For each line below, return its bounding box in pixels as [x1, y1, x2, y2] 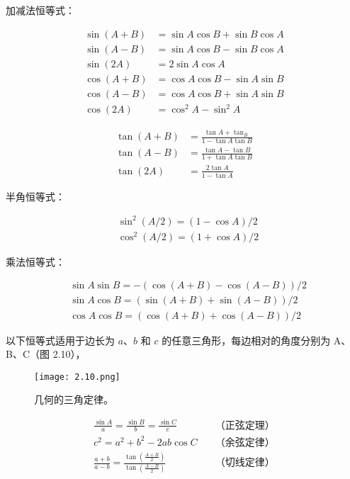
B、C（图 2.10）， [6, 346, 86, 361]
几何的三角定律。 [34, 392, 113, 407]
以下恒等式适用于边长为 [6, 332, 115, 347]
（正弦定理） [215, 420, 275, 431]
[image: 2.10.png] [34, 371, 120, 382]
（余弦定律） [215, 437, 275, 448]
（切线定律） [215, 458, 275, 468]
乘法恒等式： [6, 254, 65, 269]
